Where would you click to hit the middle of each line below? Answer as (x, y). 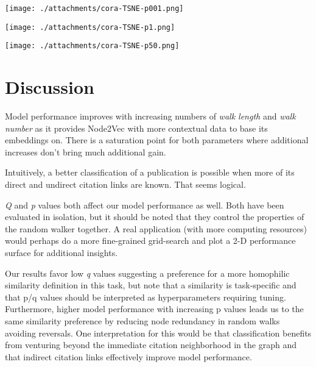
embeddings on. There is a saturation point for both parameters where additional (157, 140)
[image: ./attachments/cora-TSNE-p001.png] (94, 9)
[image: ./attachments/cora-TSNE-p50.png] (92, 46)
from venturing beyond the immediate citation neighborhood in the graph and (151, 345)
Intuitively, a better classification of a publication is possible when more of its (150, 172)
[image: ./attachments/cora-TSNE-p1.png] (90, 27)
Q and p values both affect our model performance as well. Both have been (145, 205)
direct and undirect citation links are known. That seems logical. (125, 184)
